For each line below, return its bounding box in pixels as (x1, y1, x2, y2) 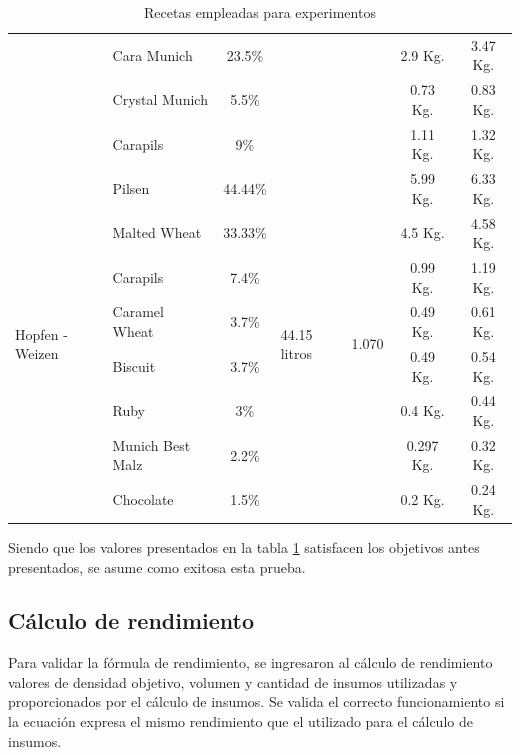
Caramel (112, 301, 164, 322)
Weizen (15, 343, 59, 364)
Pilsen (112, 177, 150, 198)
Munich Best (112, 434, 191, 455)
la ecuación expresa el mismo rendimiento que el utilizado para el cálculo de (8, 711, 473, 732)
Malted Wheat (112, 222, 202, 243)
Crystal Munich (112, 89, 208, 110)
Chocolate (112, 489, 174, 510)
